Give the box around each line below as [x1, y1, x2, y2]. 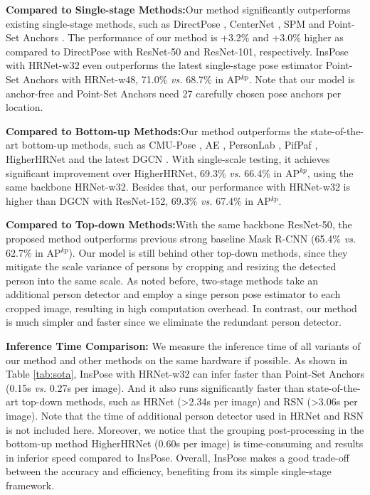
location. [6, 100, 43, 115]
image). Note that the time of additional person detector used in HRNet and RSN [6, 408, 364, 423]
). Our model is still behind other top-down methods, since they [68, 245, 348, 260]
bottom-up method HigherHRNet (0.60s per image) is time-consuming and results [6, 436, 364, 451]
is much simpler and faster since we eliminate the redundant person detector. [6, 314, 342, 329]
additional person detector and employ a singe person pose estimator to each [6, 287, 341, 302]
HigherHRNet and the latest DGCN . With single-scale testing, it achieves [6, 151, 330, 166]
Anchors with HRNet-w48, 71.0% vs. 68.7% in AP [23, 71, 241, 86]
